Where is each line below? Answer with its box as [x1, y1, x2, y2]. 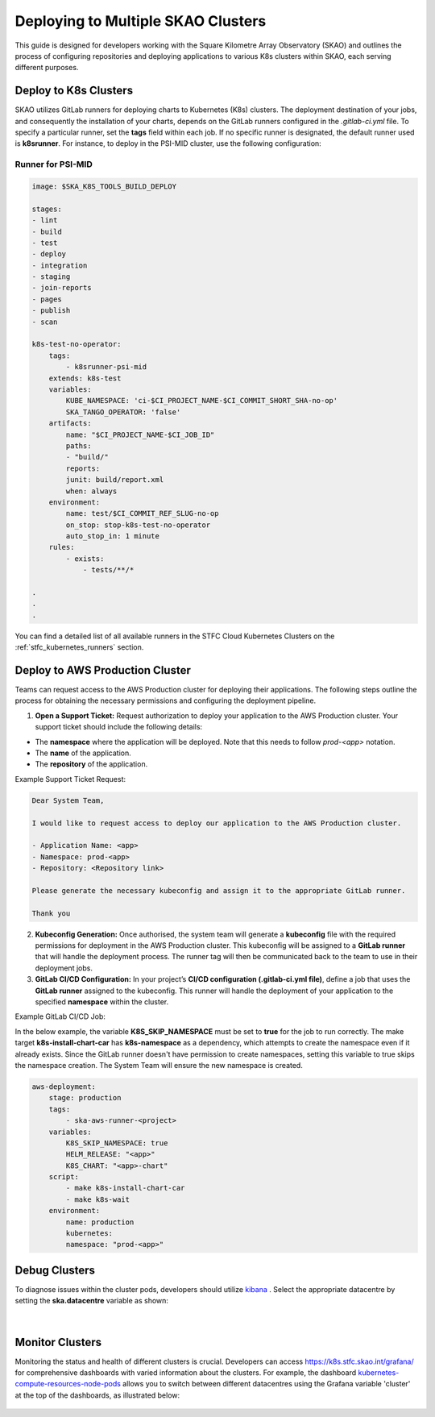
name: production [65, 1217, 135, 1227]
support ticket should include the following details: [35, 722, 203, 732]
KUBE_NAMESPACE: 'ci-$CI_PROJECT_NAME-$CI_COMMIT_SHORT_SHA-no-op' [65, 396, 338, 405]
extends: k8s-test [48, 373, 122, 383]
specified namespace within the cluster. [35, 997, 169, 1007]
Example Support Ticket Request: [14, 774, 126, 783]
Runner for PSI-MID [14, 159, 93, 170]
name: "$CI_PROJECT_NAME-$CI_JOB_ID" [65, 430, 215, 439]
